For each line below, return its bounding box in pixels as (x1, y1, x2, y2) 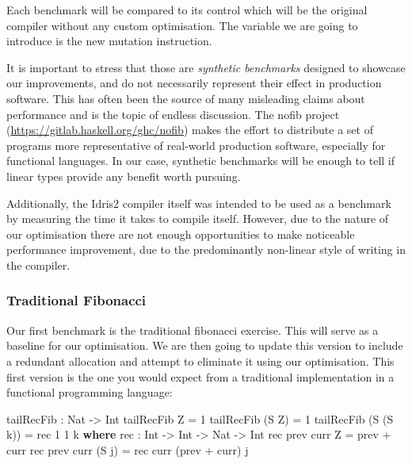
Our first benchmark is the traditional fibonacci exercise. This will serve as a (6, 321, 379, 338)
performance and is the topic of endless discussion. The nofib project (6, 105, 340, 122)
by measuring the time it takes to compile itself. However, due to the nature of (6, 210, 389, 227)
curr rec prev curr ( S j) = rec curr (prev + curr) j (6, 441, 249, 458)
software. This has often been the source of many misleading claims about (6, 90, 365, 106)
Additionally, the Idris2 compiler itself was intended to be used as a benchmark (6, 194, 391, 211)
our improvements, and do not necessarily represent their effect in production (6, 75, 382, 91)
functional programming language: (6, 384, 173, 401)
